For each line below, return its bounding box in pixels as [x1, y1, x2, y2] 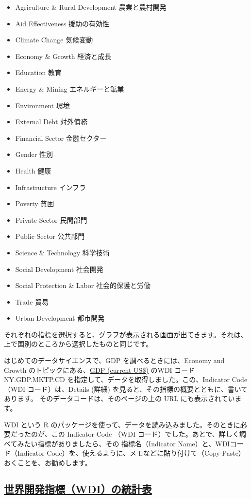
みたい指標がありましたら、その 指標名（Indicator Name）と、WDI [17, 438, 230, 448]
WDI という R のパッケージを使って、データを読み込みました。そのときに [4, 419, 240, 429]
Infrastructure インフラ [15, 182, 86, 192]
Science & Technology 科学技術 [15, 247, 110, 257]
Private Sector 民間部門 [15, 214, 87, 225]
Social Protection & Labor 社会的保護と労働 [15, 280, 151, 290]
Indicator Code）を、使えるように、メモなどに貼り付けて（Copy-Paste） [17, 448, 245, 458]
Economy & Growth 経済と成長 [15, 51, 112, 61]
